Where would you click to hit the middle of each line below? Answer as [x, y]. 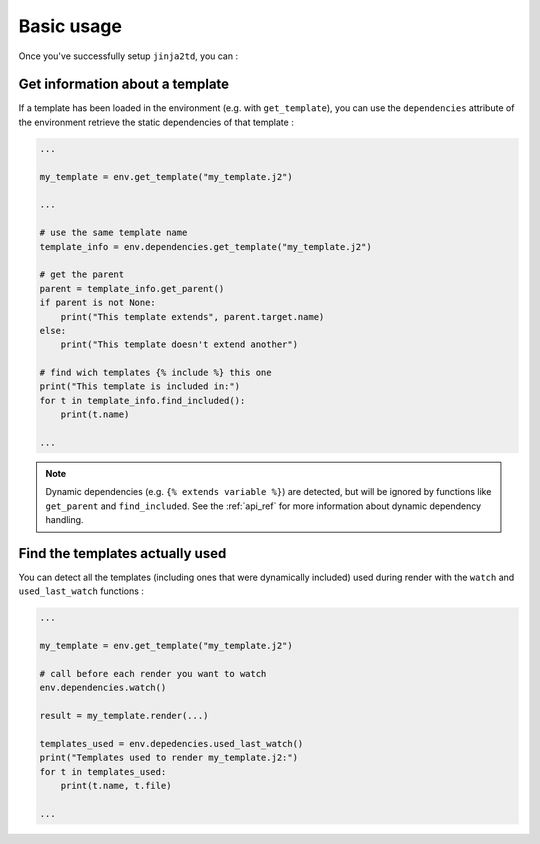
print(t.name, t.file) [116, 786]
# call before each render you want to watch [153, 674]
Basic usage [70, 26]
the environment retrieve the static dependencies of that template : [156, 122]
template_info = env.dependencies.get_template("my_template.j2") [205, 246]
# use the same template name [113, 233]
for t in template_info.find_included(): [142, 400]
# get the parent [82, 274]
